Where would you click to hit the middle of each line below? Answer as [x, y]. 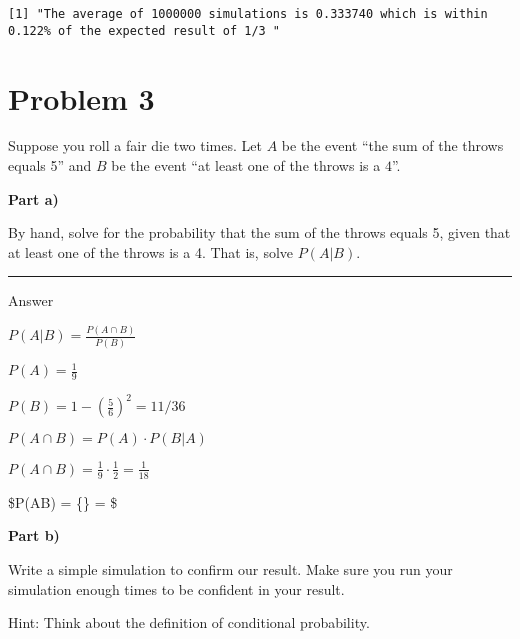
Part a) [33, 198]
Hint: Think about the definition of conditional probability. [189, 622]
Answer [31, 300]
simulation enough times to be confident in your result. [176, 588]
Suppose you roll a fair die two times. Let [135, 145]
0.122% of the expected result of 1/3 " [144, 30]
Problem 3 [81, 97]
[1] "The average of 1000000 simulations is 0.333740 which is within [248, 14]
